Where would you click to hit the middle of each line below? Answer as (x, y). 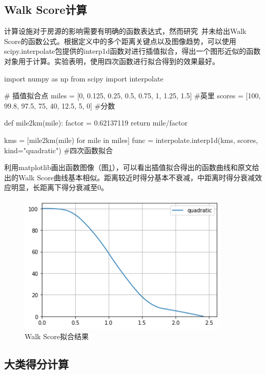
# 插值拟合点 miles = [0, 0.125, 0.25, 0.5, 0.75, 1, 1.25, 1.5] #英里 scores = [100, (132, 96)
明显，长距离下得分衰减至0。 (59, 187)
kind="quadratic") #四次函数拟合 (58, 150)
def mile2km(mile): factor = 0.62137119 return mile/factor (96, 123)
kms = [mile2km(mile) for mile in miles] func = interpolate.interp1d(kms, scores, (131, 140)
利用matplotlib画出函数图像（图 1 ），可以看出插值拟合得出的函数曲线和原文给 (132, 167)
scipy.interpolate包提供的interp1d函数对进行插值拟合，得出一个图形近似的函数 (132, 51)
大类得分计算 (36, 363)
